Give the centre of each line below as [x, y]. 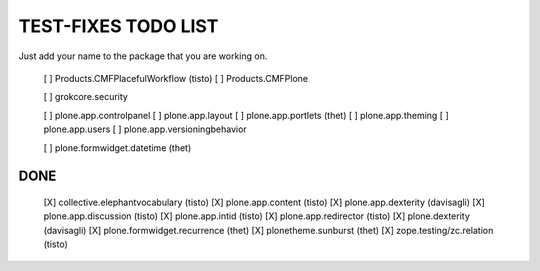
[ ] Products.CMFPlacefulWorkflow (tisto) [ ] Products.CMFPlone [176, 78]
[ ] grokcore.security [86, 97]
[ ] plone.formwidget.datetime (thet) [117, 147]
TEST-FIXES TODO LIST [118, 26]
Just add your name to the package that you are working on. [143, 56]
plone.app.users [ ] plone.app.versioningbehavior [145, 129]
